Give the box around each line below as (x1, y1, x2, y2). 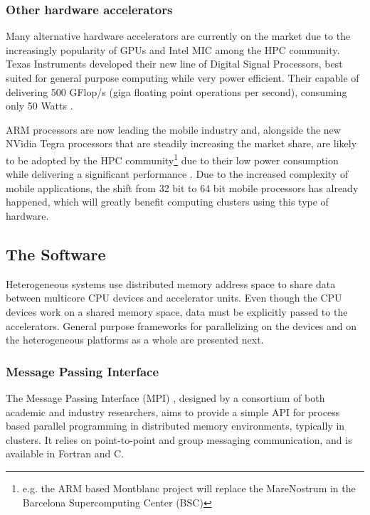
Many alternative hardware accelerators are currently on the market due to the (6, 28, 351, 43)
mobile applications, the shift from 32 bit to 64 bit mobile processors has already (6, 180, 359, 195)
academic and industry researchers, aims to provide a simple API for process (6, 404, 340, 419)
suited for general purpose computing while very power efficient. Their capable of (6, 70, 359, 85)
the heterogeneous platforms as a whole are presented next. (6, 332, 264, 347)
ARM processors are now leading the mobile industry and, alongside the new (6, 122, 341, 137)
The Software (6, 243, 106, 265)
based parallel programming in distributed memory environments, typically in (6, 418, 345, 433)
